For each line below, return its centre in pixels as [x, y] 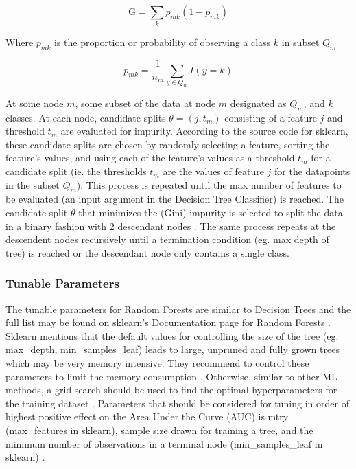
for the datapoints [312, 171]
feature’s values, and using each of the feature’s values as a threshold [150, 158]
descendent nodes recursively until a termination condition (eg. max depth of [167, 239]
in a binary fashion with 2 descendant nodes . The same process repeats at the [171, 226]
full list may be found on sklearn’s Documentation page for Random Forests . [168, 322]
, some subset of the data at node [145, 103]
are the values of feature [213, 171]
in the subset [33, 184]
